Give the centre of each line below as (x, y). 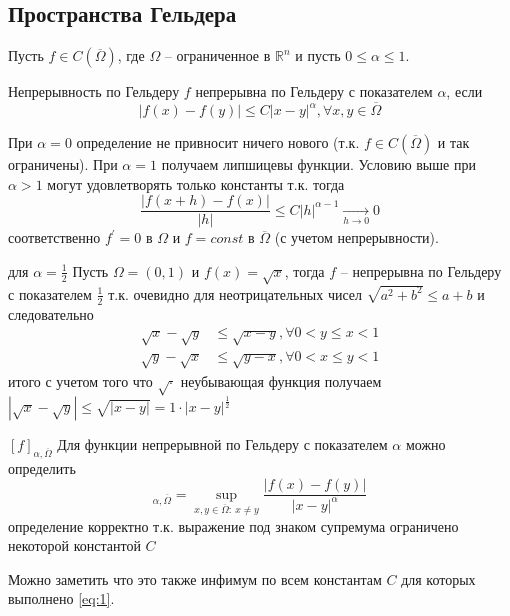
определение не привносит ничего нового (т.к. (218, 142)
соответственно (54, 237)
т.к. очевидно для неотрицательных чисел (235, 293)
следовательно (51, 313)
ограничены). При (63, 164)
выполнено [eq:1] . (61, 598)
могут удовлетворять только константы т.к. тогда (196, 183)
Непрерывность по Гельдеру (94, 91)
